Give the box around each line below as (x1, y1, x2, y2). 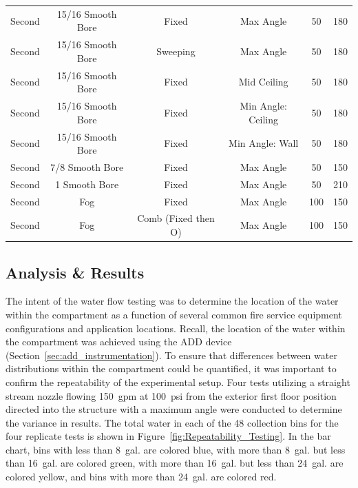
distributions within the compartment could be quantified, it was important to (6, 361, 337, 376)
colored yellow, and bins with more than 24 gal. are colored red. (6, 469, 277, 484)
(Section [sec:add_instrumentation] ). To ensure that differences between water (6, 347, 337, 362)
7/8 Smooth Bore (50, 159, 124, 174)
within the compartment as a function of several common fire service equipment (6, 307, 342, 321)
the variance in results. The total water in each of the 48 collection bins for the (6, 415, 339, 429)
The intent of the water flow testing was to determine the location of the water (6, 294, 339, 308)
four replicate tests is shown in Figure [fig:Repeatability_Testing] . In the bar (6, 429, 331, 443)
